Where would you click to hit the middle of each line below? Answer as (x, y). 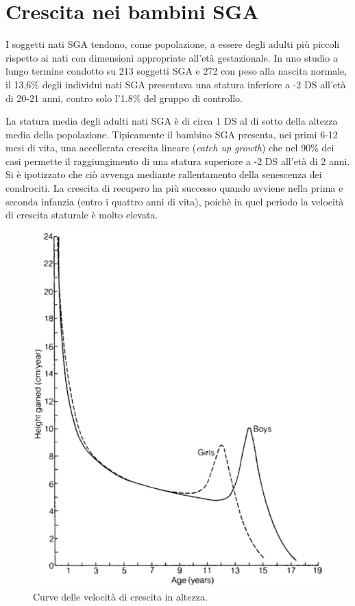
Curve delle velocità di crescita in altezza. (120, 596)
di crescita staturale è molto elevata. (82, 215)
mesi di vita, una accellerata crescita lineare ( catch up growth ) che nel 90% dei (170, 148)
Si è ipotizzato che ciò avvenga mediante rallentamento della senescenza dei (164, 174)
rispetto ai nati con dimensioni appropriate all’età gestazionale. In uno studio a (172, 57)
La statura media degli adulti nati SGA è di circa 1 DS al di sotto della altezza (172, 121)
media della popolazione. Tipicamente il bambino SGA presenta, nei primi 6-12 (172, 134)
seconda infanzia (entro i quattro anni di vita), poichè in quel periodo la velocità (175, 201)
